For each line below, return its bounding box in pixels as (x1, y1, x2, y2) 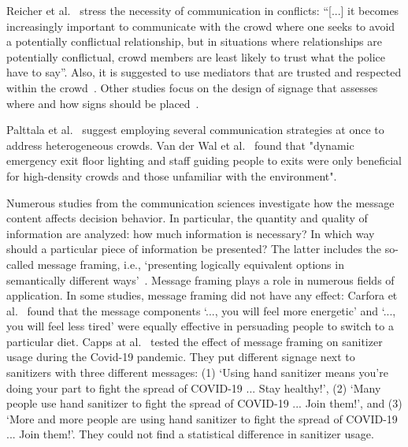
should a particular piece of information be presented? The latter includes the (6, 240, 382, 257)
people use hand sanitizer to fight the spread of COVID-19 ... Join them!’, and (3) (6, 395, 402, 412)
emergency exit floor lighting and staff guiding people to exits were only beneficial (6, 152, 402, 169)
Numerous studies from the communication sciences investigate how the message (6, 194, 395, 210)
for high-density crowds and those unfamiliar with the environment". (6, 167, 337, 184)
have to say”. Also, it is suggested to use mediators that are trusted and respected (6, 64, 402, 80)
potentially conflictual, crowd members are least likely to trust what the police (6, 48, 386, 65)
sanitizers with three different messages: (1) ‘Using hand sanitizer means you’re (6, 364, 388, 381)
